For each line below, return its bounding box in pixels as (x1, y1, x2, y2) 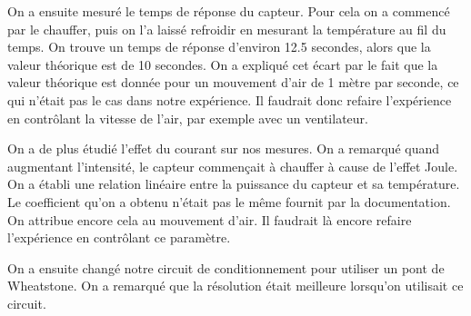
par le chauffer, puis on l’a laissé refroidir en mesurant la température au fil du (7, 19, 446, 38)
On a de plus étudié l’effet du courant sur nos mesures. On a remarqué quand (7, 139, 440, 158)
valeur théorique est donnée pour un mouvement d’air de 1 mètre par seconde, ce (7, 73, 459, 92)
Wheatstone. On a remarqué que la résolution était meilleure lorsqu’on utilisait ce (7, 276, 464, 295)
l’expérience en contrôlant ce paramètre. (7, 228, 231, 247)
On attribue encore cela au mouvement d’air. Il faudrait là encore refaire (7, 210, 412, 229)
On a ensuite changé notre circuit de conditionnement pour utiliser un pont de (7, 258, 445, 277)
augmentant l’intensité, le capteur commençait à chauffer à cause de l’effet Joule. (7, 156, 458, 175)
